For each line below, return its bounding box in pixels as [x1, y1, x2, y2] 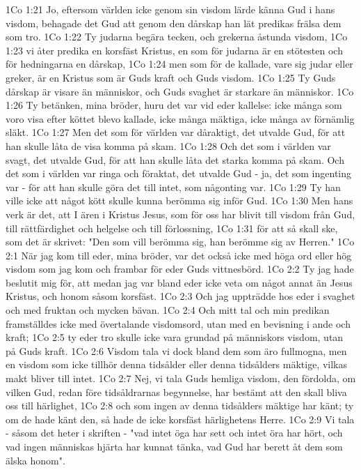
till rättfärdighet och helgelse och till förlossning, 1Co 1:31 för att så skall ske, [6, 220, 338, 235]
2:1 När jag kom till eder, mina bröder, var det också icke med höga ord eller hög [6, 248, 352, 262]
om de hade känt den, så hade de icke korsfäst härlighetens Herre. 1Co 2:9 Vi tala [6, 411, 355, 426]
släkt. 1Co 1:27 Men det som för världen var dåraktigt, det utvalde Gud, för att [6, 125, 346, 139]
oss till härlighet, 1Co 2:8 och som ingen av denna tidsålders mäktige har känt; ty [6, 398, 354, 413]
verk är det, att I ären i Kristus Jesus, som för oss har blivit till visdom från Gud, [6, 206, 355, 221]
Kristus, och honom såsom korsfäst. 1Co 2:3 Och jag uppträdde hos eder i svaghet [6, 289, 355, 303]
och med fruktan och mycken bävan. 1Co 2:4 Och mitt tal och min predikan [6, 303, 330, 317]
